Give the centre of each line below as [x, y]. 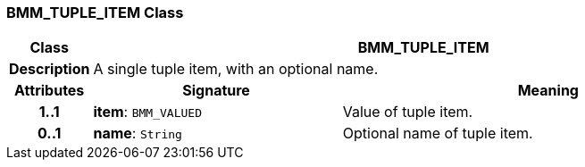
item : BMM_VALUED [147, 112]
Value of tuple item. [408, 112]
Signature [216, 91]
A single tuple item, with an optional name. [236, 69]
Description [50, 69]
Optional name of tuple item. [438, 134]
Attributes [50, 91]
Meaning [548, 91]
